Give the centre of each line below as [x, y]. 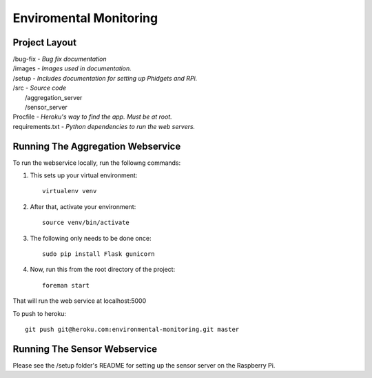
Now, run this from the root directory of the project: [103, 270]
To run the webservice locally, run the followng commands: [97, 163]
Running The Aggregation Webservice [97, 146]
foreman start [66, 285]
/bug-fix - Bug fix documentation [60, 59]
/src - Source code [40, 88]
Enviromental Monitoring [85, 18]
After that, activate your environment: [83, 206]
